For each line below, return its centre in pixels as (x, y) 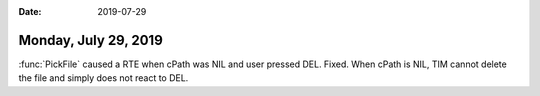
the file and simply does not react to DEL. (103, 78)
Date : (30, 11)
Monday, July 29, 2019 (91, 40)
